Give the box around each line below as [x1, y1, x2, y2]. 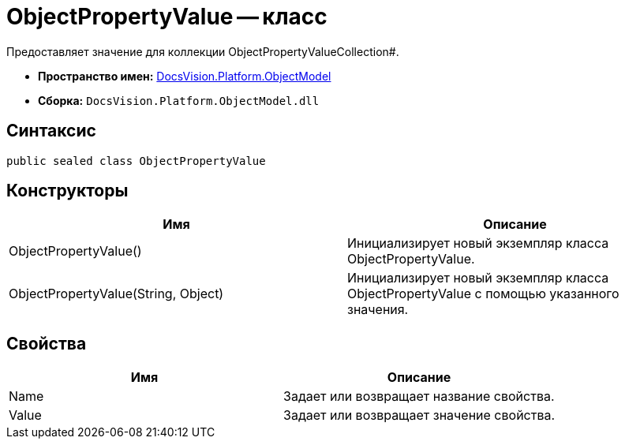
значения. [347, 301, 409, 318]
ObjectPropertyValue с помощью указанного [347, 286, 619, 302]
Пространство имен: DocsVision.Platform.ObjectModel [38, 69, 331, 83]
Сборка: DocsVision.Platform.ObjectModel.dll [38, 93, 320, 107]
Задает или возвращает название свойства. [283, 388, 555, 405]
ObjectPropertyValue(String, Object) [9, 286, 224, 302]
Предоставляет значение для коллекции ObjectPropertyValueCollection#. [6, 44, 399, 58]
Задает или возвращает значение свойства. [283, 407, 556, 424]
